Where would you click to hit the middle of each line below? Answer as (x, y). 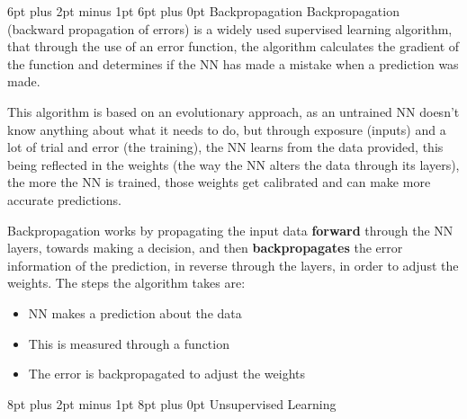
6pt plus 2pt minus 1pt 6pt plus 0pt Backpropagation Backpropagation (203, 11)
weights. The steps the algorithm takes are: (126, 283)
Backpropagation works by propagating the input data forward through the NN (230, 230)
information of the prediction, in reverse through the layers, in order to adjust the (233, 265)
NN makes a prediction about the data (135, 312)
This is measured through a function (129, 343)
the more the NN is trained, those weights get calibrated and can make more (219, 182)
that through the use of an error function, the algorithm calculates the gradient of (233, 46)
